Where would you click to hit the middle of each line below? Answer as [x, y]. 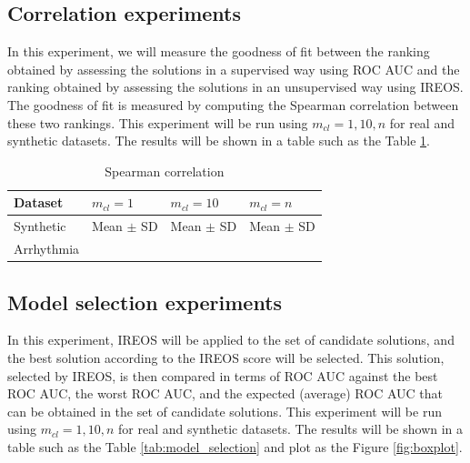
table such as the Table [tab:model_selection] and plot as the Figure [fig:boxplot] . [235, 446]
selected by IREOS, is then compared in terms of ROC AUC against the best [223, 375]
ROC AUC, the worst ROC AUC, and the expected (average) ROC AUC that [225, 393]
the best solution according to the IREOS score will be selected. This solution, [226, 357]
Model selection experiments [145, 302]
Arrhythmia [47, 249]
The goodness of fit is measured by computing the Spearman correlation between [233, 104]
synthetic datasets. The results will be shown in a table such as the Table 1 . [219, 141]
